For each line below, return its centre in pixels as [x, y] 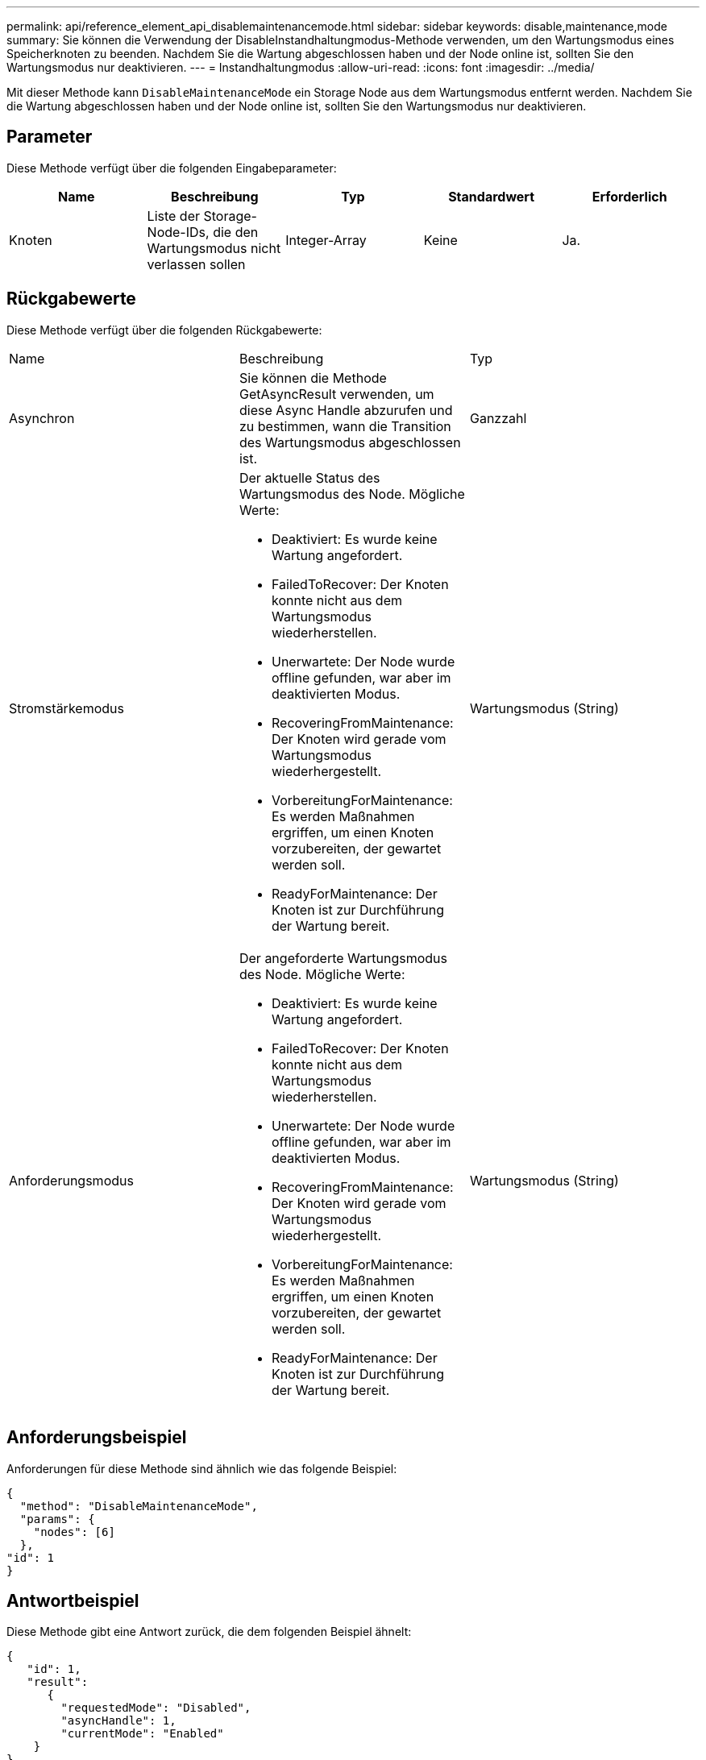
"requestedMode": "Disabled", [156, 1708]
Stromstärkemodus [66, 708]
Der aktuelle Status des [309, 477]
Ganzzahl [498, 418]
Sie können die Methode [313, 378]
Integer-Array [326, 240]
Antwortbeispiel [73, 1600]
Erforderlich [629, 196]
